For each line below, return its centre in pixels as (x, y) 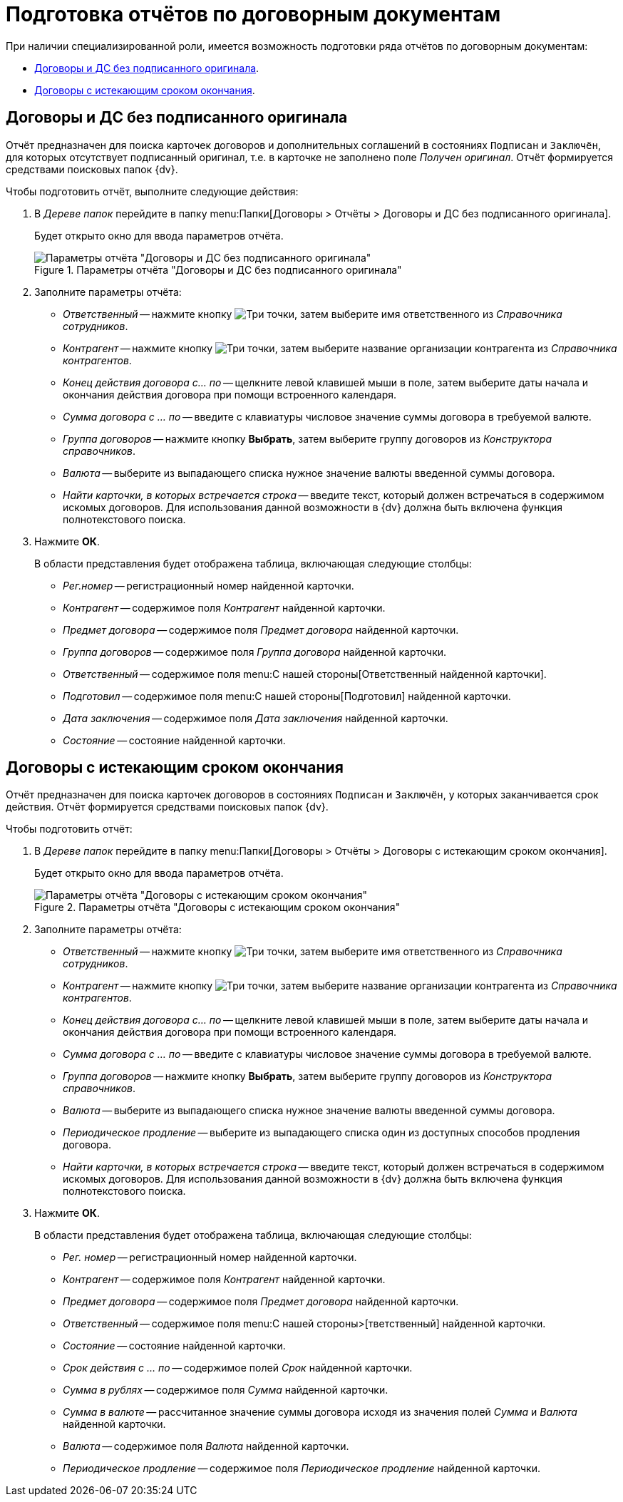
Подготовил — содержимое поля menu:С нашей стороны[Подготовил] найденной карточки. (287, 696)
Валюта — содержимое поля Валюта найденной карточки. (206, 1446)
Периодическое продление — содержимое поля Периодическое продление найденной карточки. (302, 1468)
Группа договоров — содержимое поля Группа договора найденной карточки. (255, 652)
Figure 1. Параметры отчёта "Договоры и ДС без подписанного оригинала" (218, 269)
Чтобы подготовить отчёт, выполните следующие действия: (152, 191)
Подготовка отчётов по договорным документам (253, 14)
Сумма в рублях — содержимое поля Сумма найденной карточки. (226, 1390)
